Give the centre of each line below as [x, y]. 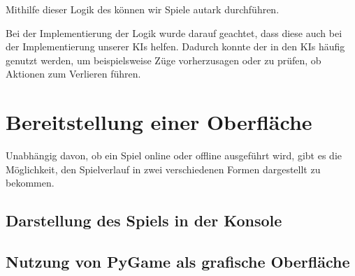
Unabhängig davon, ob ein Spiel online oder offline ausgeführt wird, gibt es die [174, 155]
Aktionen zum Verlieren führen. [73, 74]
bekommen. [30, 183]
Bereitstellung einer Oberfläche [159, 122]
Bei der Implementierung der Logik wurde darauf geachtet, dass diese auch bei [174, 32]
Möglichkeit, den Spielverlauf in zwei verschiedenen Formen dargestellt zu [163, 169]
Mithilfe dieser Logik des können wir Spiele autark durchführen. [143, 9]
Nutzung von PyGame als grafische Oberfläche [178, 262]
